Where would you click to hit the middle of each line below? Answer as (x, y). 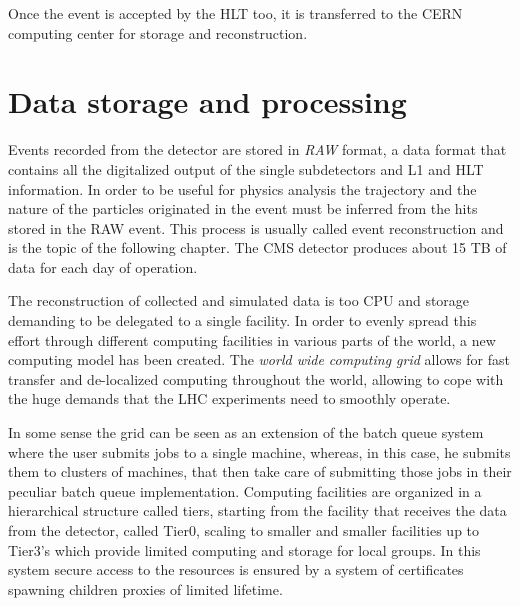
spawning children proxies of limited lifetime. (145, 588)
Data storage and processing (207, 101)
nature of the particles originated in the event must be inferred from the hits (243, 208)
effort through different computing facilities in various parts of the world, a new (252, 339)
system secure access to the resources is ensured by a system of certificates (236, 569)
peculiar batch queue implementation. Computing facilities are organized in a (245, 490)
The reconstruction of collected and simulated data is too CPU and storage (239, 300)
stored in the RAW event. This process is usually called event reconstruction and (256, 227)
